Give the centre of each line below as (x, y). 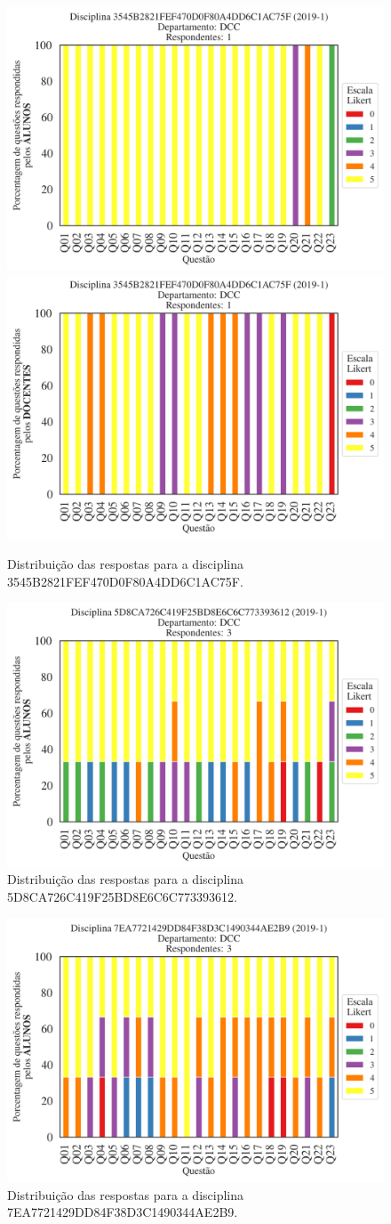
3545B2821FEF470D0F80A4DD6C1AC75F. (125, 581)
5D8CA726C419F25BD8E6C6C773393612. (122, 896)
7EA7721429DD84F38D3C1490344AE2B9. (123, 1212)
